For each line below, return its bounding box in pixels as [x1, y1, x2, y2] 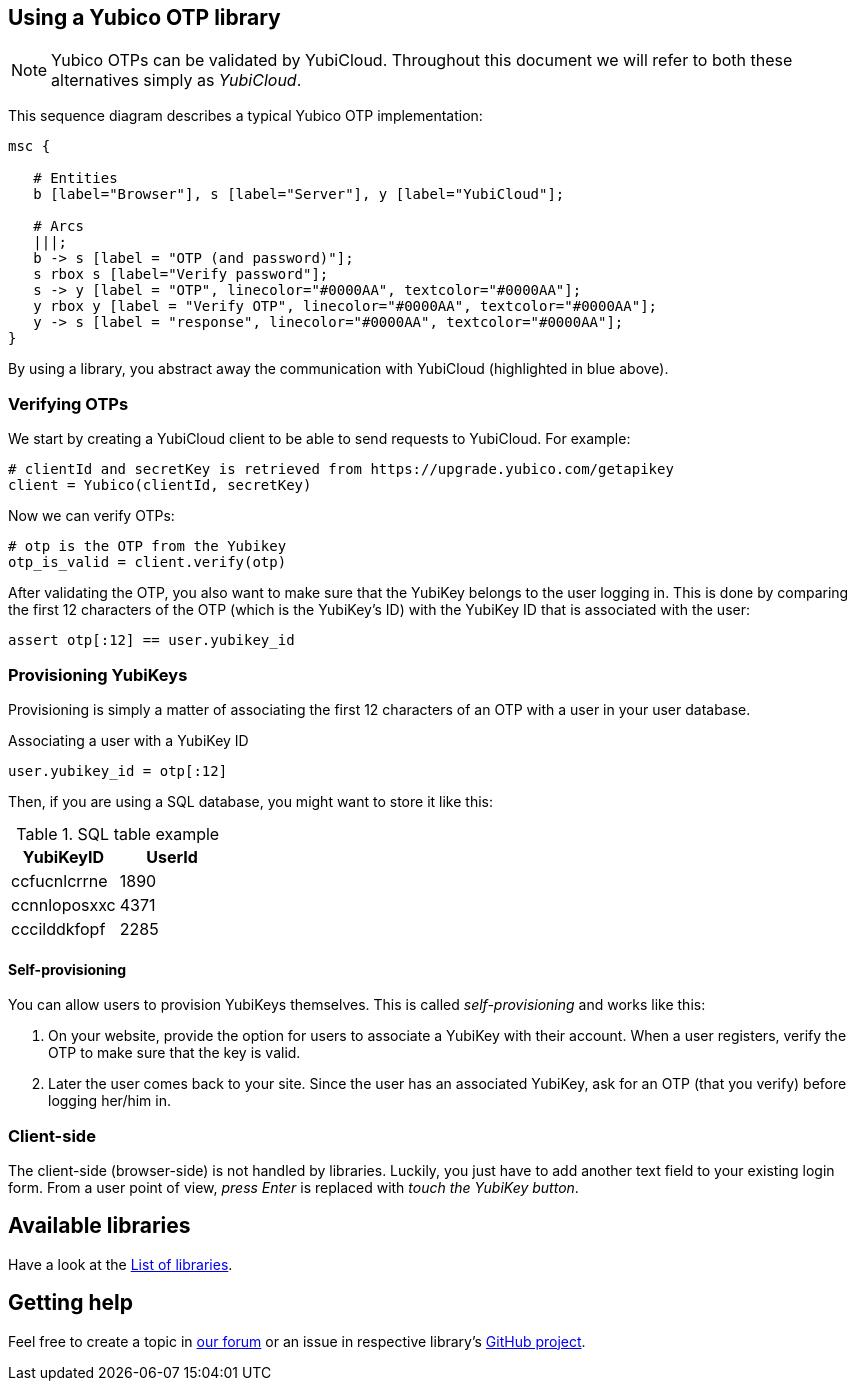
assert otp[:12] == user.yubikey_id [8, 632, 295, 649]
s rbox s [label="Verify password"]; [33, 266, 329, 283]
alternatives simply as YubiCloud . [51, 70, 302, 91]
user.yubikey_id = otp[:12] [8, 762, 228, 779]
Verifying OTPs [8, 393, 129, 414]
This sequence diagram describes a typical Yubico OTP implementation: [8, 107, 483, 125]
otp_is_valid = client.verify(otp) [8, 554, 287, 571]
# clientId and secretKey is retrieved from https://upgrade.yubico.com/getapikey [8, 461, 674, 478]
